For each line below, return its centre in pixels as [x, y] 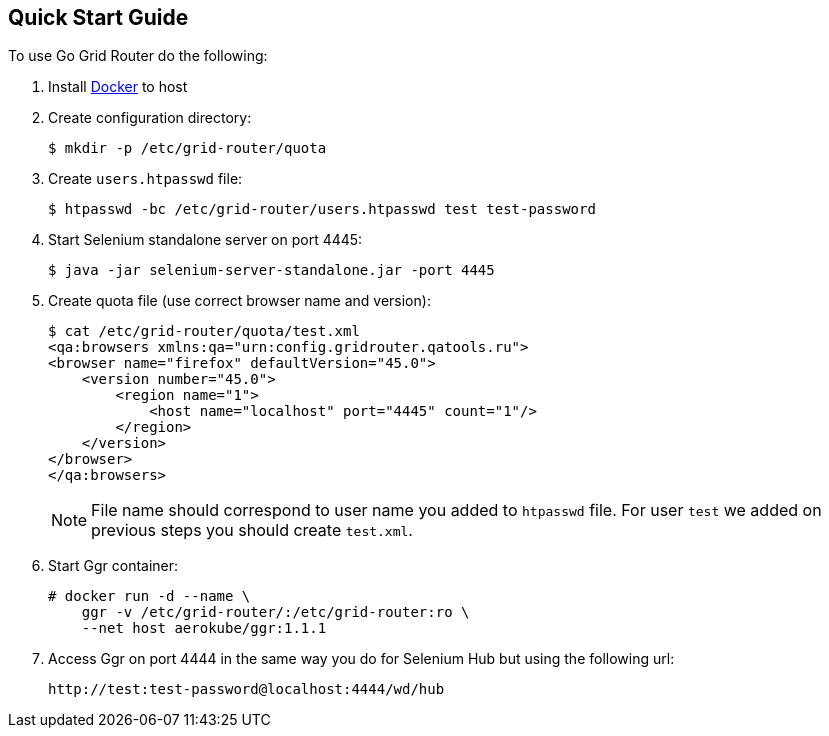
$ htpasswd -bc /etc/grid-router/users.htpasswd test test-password [322, 209]
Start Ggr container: [113, 566]
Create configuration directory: [150, 118]
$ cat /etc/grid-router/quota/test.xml [204, 331]
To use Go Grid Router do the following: [138, 56]
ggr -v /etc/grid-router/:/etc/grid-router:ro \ [275, 612]
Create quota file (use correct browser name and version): [239, 301]
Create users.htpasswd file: [145, 179]
